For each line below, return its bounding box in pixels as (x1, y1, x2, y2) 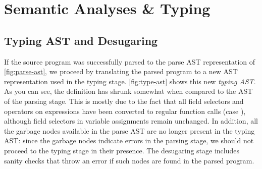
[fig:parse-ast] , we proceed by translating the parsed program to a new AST (4, 66, 238, 77)
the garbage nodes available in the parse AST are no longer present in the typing (4, 125, 255, 136)
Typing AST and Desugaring (4, 32, 158, 48)
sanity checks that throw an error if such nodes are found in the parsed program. (4, 155, 254, 165)
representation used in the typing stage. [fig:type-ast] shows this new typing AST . (4, 76, 256, 86)
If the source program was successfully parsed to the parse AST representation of (4, 56, 255, 67)
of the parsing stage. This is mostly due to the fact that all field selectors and (4, 95, 244, 106)
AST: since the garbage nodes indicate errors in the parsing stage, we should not (4, 135, 254, 146)
